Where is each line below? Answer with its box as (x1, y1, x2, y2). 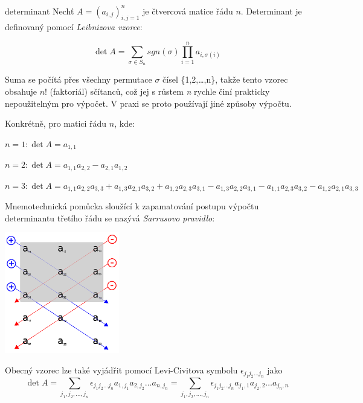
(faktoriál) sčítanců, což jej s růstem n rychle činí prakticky (50, 85, 270, 98)
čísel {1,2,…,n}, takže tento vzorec (162, 73, 288, 86)
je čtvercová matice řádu (143, 4, 233, 17)
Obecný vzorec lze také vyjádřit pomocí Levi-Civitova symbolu (5, 363, 238, 376)
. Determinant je (240, 4, 302, 17)
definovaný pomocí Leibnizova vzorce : (5, 21, 143, 33)
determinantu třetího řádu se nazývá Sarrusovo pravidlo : (5, 211, 215, 224)
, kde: (114, 117, 135, 130)
